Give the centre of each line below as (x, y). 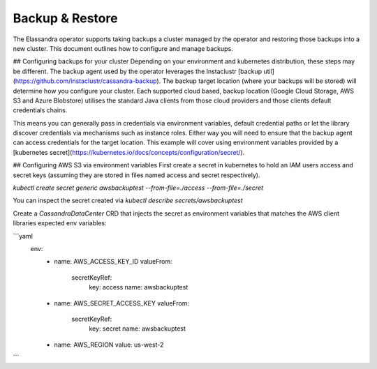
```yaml (23, 236)
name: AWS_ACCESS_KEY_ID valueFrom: (113, 262)
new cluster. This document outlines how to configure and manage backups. (123, 48)
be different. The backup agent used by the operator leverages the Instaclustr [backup (137, 71)
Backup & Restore (65, 18)
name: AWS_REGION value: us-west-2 (109, 345)
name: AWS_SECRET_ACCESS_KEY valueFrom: (122, 303)
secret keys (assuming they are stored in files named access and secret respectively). (136, 175)
